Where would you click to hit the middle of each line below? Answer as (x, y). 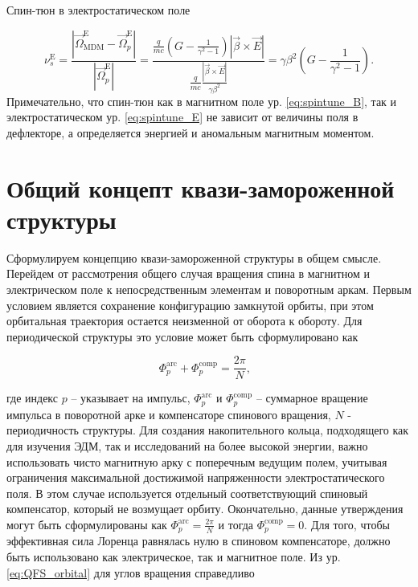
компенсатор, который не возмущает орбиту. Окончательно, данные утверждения (205, 509)
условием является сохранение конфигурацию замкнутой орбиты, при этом (190, 305)
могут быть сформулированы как (87, 524)
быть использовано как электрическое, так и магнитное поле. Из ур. (174, 557)
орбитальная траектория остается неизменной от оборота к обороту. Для (184, 321)
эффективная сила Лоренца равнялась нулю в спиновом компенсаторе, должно (199, 541)
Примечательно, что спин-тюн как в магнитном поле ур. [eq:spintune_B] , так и (202, 101)
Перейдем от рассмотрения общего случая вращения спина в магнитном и (188, 273)
